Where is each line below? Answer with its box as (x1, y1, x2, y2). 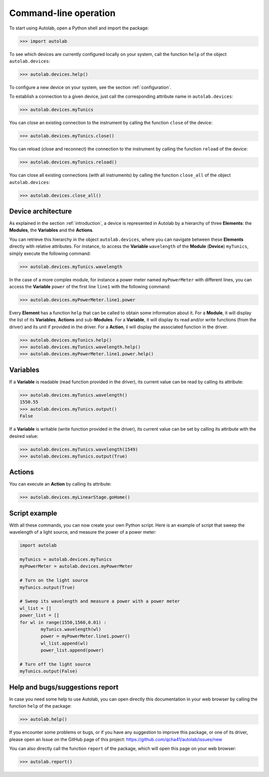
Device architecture (9, 207, 72, 215)
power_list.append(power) (40, 648, 104, 653)
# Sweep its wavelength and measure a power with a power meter (19, 599, 180, 604)
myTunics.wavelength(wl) (40, 626, 102, 632)
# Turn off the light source (19, 661, 91, 667)
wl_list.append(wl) (40, 640, 88, 646)
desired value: (9, 433, 38, 439)
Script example (9, 509, 57, 517)
